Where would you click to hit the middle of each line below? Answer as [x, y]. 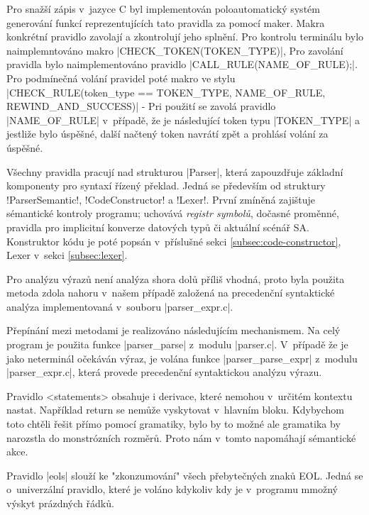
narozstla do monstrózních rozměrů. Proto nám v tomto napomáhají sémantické [181, 437]
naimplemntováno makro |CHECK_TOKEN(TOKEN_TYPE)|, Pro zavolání [175, 50]
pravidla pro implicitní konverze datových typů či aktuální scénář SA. [158, 227]
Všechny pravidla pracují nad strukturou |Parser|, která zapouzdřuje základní [175, 171]
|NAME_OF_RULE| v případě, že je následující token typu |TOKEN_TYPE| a [183, 120]
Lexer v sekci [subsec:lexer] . [67, 255]
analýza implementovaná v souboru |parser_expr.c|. [120, 306]
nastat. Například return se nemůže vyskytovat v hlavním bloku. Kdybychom [175, 410]
